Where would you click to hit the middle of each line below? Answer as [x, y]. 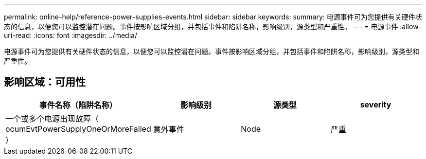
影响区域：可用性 [45, 82]
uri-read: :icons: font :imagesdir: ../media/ [71, 35]
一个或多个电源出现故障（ [52, 118]
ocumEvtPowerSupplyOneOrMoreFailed [78, 129]
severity [376, 104]
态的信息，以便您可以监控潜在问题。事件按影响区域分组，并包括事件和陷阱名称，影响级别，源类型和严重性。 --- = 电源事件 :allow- [213, 26]
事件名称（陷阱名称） [78, 105]
